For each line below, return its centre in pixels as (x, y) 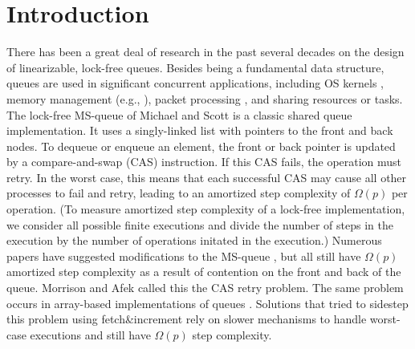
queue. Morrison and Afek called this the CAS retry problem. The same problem (205, 288)
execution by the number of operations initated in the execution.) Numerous (194, 240)
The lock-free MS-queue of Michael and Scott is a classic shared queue (179, 114)
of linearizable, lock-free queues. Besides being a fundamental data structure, (195, 67)
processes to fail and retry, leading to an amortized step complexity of (179, 193)
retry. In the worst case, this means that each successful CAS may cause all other (207, 177)
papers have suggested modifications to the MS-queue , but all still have (184, 256)
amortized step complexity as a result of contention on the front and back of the (204, 272)
